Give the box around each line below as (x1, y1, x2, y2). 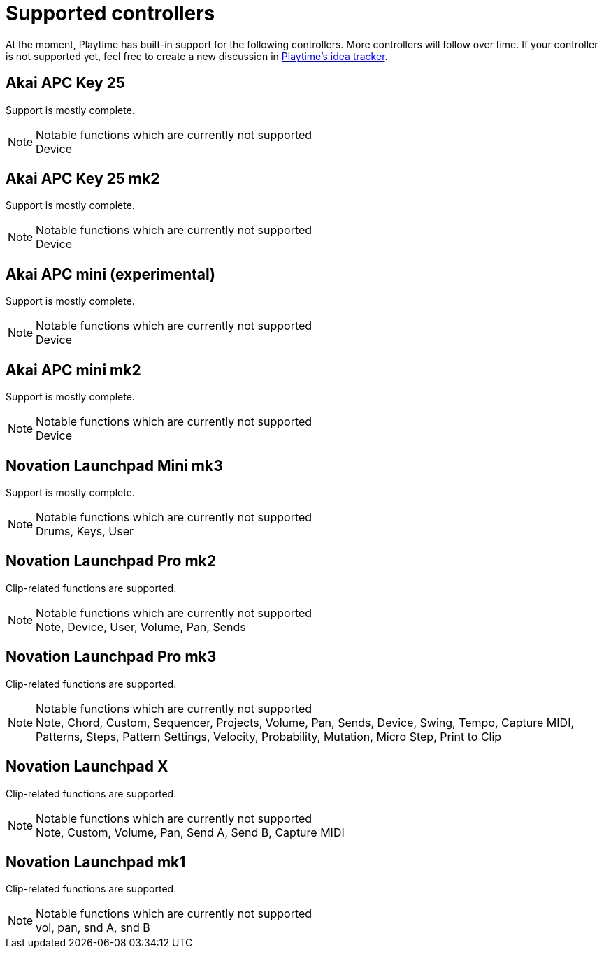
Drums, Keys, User (36, 523, 134, 538)
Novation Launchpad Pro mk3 (6, 648, 217, 666)
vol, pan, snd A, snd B (36, 920, 150, 935)
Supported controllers (6, 1, 215, 25)
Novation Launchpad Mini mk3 (6, 456, 223, 475)
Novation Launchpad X (6, 758, 168, 776)
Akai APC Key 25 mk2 (6, 170, 160, 188)
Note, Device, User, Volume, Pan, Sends (36, 619, 246, 634)
